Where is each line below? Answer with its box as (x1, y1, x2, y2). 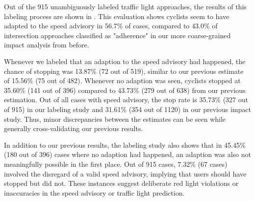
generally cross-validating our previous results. (4, 123, 143, 134)
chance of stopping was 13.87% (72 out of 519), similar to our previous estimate (4, 66, 244, 76)
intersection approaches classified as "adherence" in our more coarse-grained (4, 30, 231, 40)
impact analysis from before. (4, 40, 89, 50)
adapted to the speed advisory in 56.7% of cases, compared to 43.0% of (4, 21, 218, 31)
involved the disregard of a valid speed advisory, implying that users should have (4, 168, 247, 179)
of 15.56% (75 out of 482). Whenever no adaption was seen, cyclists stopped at (4, 75, 241, 86)
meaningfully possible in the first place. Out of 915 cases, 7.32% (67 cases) (4, 158, 228, 169)
